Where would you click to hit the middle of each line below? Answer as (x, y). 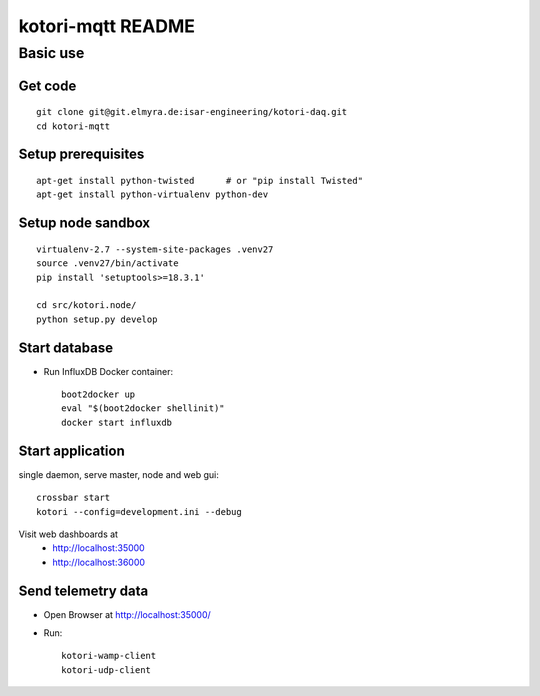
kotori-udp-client (106, 669)
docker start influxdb (117, 422)
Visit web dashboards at (68, 534)
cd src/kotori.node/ (86, 305)
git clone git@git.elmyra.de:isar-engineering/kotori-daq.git (192, 112)
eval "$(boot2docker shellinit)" (143, 408)
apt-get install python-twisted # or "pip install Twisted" (200, 181)
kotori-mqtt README (106, 26)
